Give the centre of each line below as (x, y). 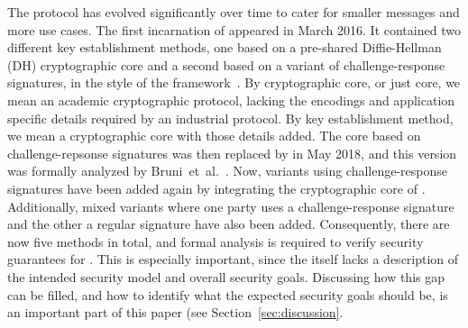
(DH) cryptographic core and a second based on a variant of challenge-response (226, 64)
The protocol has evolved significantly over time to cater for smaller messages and (234, 12)
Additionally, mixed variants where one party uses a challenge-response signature (231, 206)
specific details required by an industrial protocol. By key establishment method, (230, 118)
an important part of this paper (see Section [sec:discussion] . (175, 312)
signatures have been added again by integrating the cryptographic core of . (216, 188)
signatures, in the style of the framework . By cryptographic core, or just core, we (234, 82)
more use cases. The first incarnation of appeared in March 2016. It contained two (234, 29)
